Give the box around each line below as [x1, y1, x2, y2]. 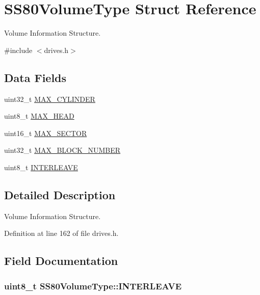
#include [4, 44, 33, 55]
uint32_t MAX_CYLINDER [4, 93, 95, 104]
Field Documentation [4, 253, 118, 269]
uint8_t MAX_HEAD [4, 111, 74, 121]
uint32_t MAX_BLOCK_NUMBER [4, 145, 121, 155]
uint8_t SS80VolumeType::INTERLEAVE [4, 279, 182, 292]
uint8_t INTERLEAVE [4, 162, 78, 172]
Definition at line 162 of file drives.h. [4, 228, 119, 238]
